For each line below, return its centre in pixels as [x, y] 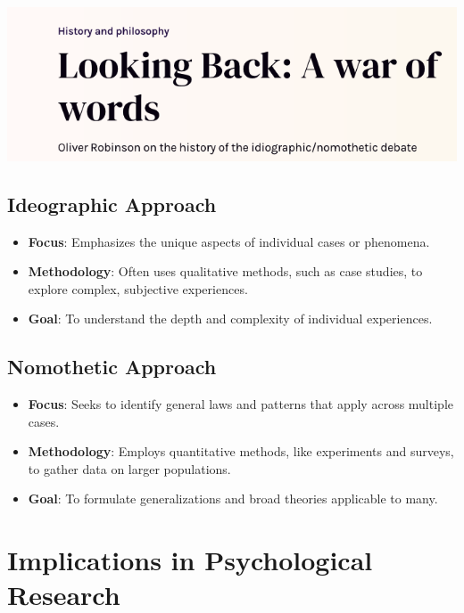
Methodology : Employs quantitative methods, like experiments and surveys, [241, 451]
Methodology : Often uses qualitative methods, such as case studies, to [225, 271]
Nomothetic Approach [112, 367]
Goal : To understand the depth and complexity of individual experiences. [230, 319]
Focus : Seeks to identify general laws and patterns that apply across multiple [240, 404]
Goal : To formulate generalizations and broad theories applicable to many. [233, 499]
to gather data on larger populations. [129, 468]
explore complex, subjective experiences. [138, 288]
